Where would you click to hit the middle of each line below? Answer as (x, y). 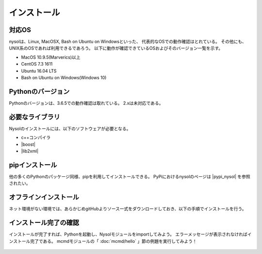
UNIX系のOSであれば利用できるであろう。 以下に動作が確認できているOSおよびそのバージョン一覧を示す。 (116, 48)
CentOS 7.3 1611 (37, 64)
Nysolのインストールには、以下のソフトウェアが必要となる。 (70, 128)
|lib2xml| (30, 151)
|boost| (28, 144)
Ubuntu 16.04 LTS (39, 71)
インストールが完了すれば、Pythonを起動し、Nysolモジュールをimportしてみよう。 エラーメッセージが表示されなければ (128, 234)
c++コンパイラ (36, 137)
